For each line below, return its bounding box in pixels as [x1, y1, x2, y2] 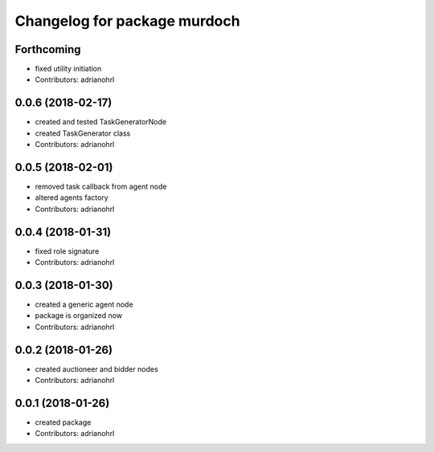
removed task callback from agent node [35, 181, 167, 192]
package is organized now [35, 311, 123, 320]
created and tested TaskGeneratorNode [35, 117, 167, 127]
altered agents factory [35, 193, 108, 202]
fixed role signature [35, 246, 100, 256]
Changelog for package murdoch [14, 12, 240, 30]
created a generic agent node [35, 299, 133, 309]
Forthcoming [14, 43, 81, 56]
